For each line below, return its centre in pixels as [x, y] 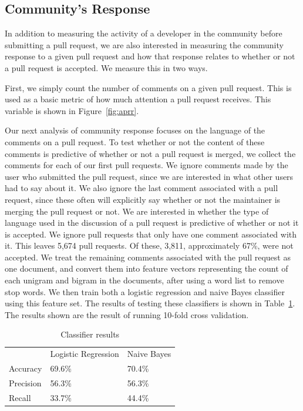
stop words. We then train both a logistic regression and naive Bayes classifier [145, 291]
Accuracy [26, 368]
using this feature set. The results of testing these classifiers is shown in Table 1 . [150, 303]
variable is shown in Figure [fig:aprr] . [72, 110]
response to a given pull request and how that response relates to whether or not [150, 56]
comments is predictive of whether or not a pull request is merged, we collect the [150, 153]
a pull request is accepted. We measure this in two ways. [106, 67]
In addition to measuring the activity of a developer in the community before [144, 33]
